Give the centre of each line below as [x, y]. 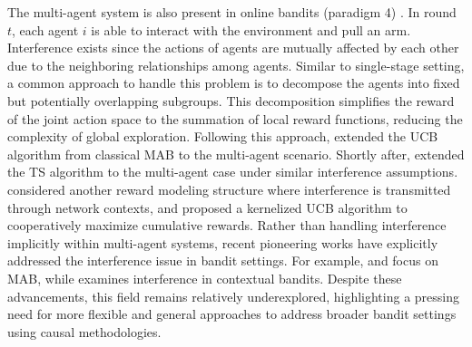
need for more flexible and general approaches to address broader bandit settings [232, 314]
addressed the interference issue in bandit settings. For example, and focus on [223, 260]
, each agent [45, 29]
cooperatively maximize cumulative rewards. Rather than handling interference [227, 225]
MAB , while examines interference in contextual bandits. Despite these [205, 278]
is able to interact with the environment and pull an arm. [251, 29]
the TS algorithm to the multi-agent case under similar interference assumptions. [233, 172]
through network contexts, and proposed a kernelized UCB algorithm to [207, 207]
